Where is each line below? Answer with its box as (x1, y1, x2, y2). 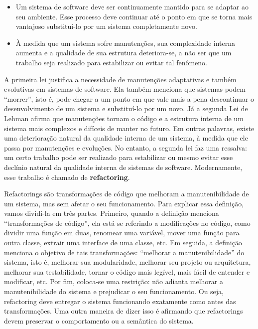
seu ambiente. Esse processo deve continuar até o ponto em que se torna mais (15, 11, 253, 21)
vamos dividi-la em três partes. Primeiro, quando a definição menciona (4, 208, 219, 218)
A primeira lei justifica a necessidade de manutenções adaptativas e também (4, 74, 237, 84)
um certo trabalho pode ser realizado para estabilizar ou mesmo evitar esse (4, 152, 233, 163)
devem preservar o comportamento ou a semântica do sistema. (4, 315, 194, 326)
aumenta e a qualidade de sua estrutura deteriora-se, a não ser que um (15, 47, 232, 58)
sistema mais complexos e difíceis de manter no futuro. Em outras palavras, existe (4, 123, 255, 133)
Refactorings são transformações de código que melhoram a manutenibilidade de (4, 188, 249, 199)
